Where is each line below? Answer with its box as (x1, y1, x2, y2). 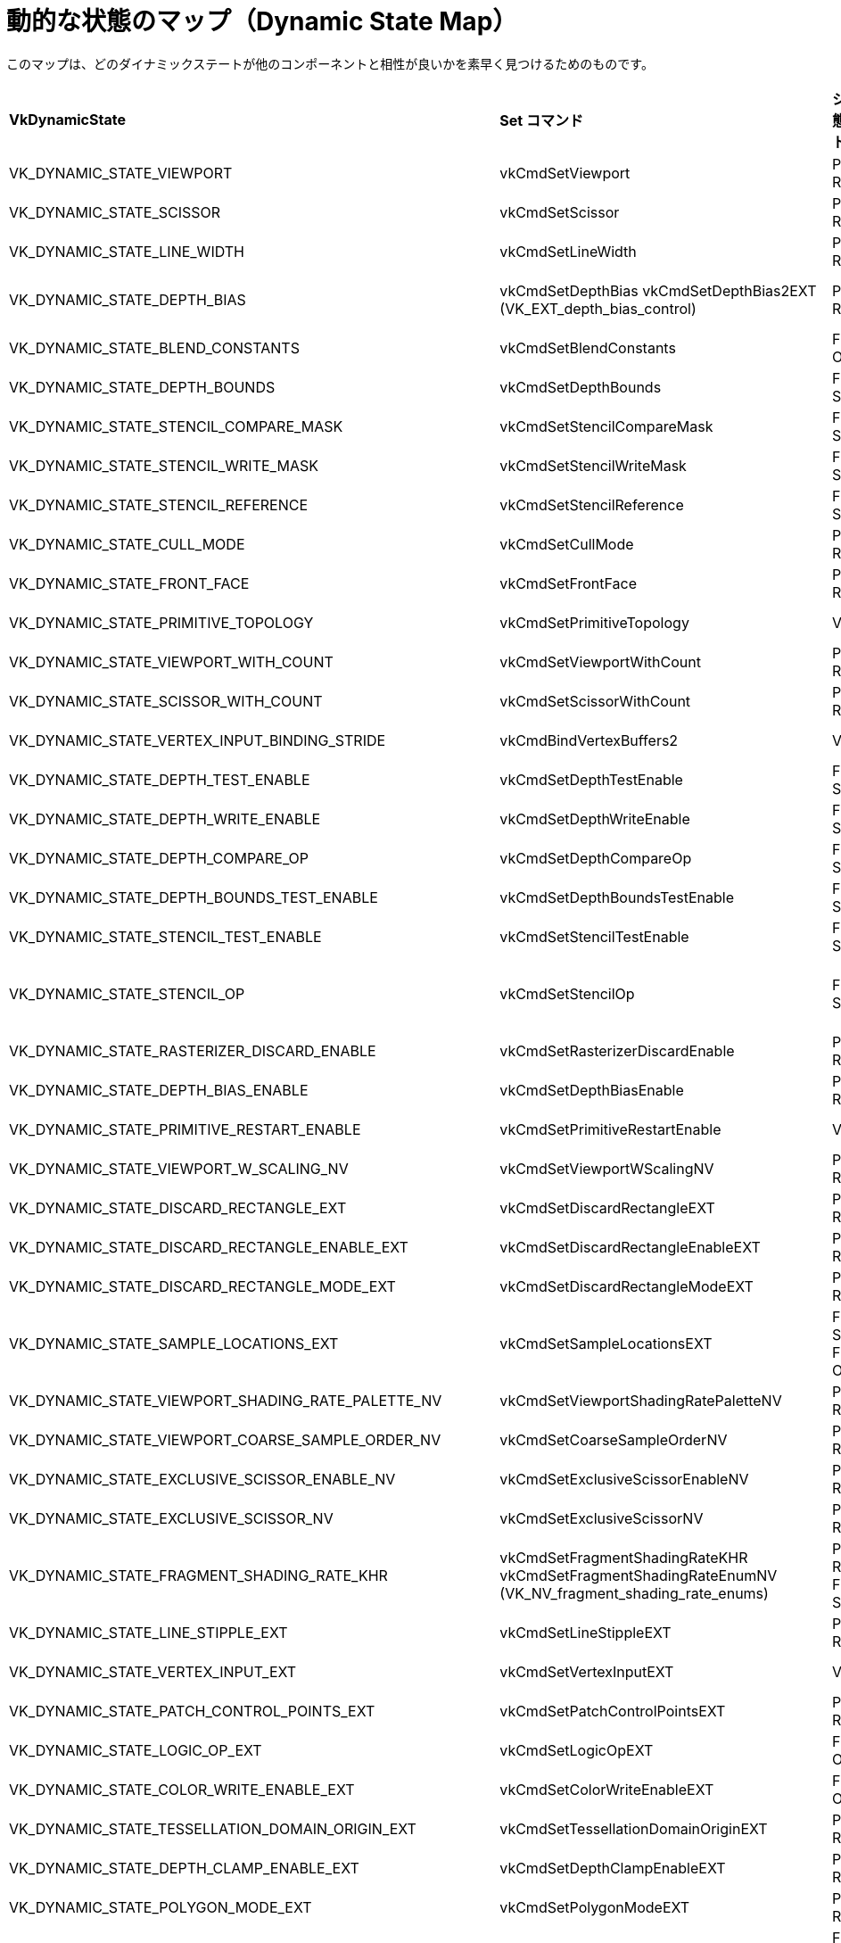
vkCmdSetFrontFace (499, 574, 638, 592)
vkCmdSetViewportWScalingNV (499, 1159, 714, 1178)
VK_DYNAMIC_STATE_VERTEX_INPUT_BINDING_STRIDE (9, 731, 386, 749)
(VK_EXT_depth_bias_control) (499, 299, 697, 318)
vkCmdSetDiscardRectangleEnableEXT (499, 1237, 761, 1256)
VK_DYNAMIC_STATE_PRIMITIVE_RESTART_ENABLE (9, 1120, 361, 1138)
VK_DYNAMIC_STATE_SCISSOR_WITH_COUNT (9, 691, 323, 710)
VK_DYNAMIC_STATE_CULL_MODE (9, 534, 245, 553)
